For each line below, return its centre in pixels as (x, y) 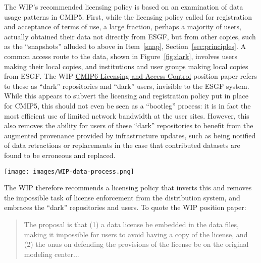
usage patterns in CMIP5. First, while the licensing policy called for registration (128, 16)
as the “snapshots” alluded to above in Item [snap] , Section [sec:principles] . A (125, 46)
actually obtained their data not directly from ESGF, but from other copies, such (130, 36)
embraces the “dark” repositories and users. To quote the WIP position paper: (125, 207)
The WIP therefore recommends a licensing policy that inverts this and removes (128, 188)
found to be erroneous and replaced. (60, 155)
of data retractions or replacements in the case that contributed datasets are (122, 145)
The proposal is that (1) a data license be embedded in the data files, (131, 224)
